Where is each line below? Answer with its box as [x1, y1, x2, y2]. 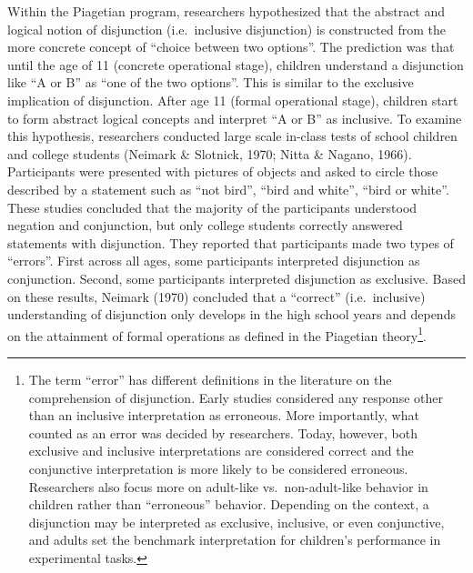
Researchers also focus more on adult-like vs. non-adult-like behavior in [28, 477, 428, 496]
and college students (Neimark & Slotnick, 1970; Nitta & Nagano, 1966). [7, 144, 412, 163]
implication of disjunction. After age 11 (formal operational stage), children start [7, 90, 458, 109]
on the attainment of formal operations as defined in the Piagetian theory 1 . [7, 323, 427, 345]
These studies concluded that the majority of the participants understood [7, 197, 418, 216]
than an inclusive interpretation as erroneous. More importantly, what [28, 406, 419, 425]
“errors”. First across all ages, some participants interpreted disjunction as [7, 251, 420, 270]
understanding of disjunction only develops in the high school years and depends [7, 305, 456, 324]
